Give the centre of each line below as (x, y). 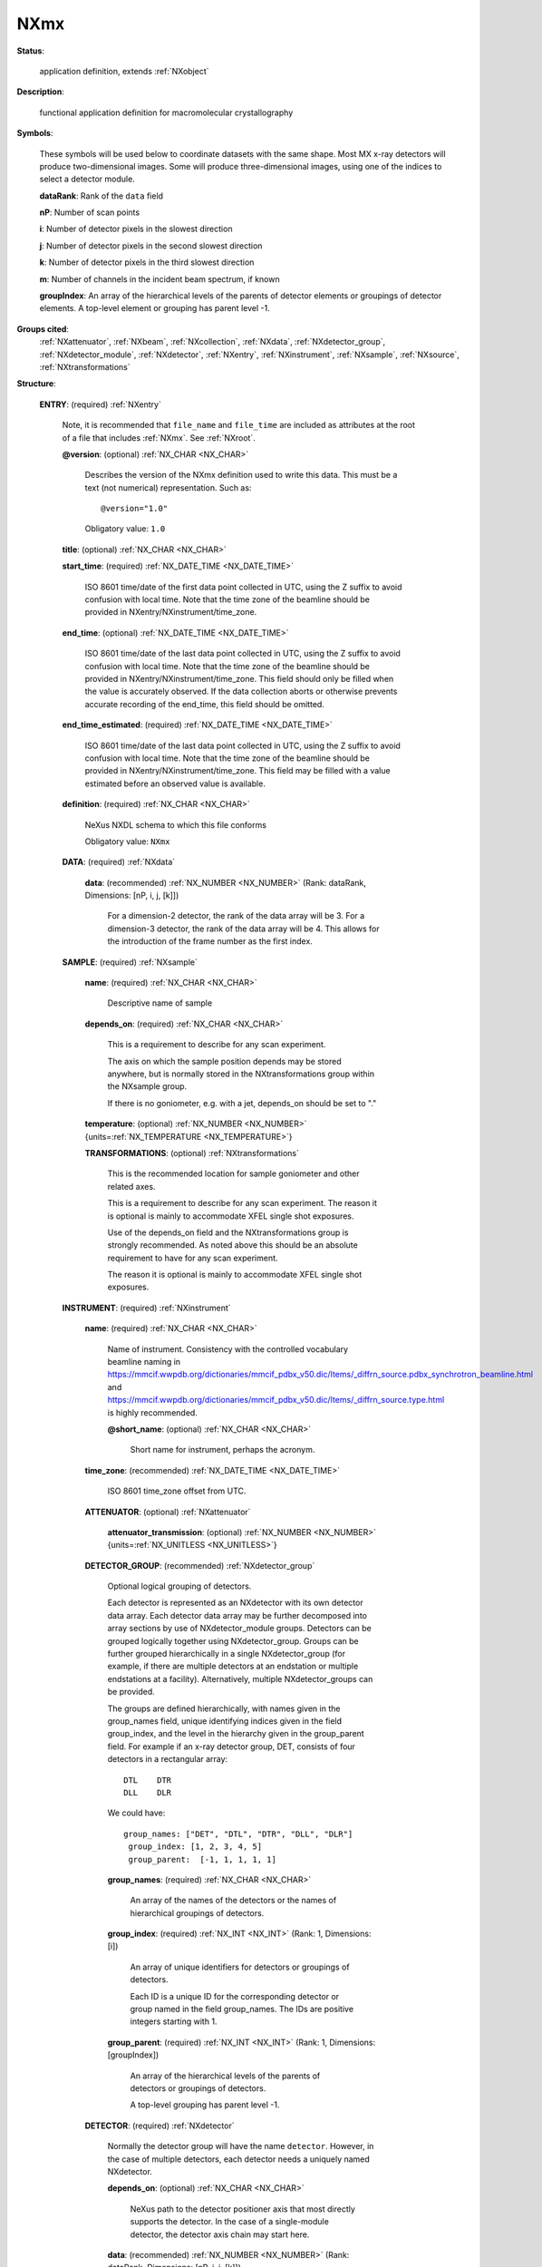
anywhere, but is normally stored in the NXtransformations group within (241, 1074)
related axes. (131, 1186)
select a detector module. (87, 179)
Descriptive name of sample (160, 1003)
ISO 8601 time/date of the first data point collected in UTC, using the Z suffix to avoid (243, 587)
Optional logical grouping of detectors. (179, 1586)
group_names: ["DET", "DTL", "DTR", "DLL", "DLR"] (238, 1834)
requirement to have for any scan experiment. (193, 1258)
